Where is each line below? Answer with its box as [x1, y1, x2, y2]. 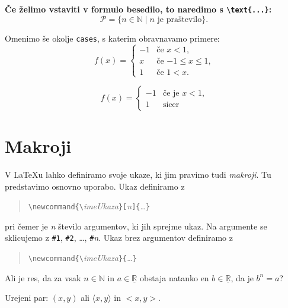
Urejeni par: [5, 291, 49, 304]
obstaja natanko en [139, 271, 209, 284]
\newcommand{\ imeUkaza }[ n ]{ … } [28, 200, 151, 212]
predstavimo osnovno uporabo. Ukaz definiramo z [5, 180, 185, 192]
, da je [231, 271, 254, 284]
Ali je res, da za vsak [5, 271, 81, 284]
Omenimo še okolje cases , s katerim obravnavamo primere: [5, 32, 220, 44]
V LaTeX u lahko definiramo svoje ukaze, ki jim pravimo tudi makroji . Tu [5, 168, 271, 181]
